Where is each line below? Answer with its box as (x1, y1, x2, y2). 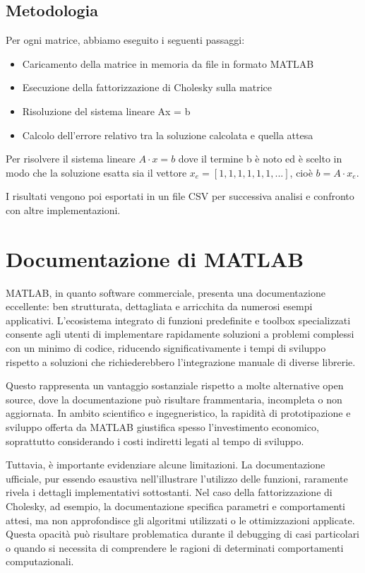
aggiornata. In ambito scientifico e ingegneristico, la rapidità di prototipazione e (6, 406, 351, 420)
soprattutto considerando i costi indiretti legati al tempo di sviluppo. (6, 433, 304, 448)
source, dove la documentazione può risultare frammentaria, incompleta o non (6, 391, 342, 406)
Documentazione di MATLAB (6, 244, 304, 273)
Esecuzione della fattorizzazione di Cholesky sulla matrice (22, 80, 273, 95)
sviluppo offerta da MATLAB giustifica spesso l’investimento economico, (6, 420, 319, 435)
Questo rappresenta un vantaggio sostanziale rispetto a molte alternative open (6, 378, 344, 393)
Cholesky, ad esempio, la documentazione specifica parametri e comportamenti (6, 498, 345, 513)
